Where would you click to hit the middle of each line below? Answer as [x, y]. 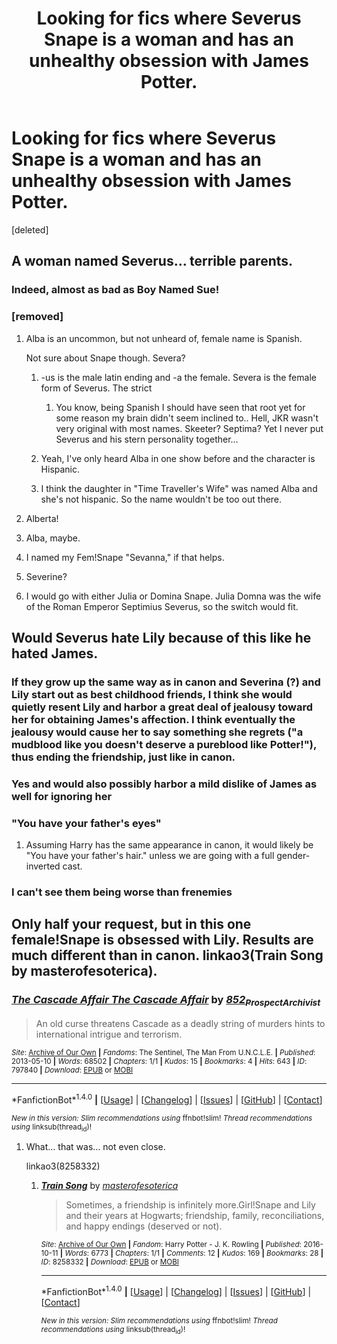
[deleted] [30, 229]
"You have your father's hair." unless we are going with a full [150, 856]
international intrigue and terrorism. [109, 1034]
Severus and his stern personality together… [147, 439]
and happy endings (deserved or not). [144, 1226]
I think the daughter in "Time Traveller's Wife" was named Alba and [179, 488]
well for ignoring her [62, 796]
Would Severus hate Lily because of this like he [161, 637]
